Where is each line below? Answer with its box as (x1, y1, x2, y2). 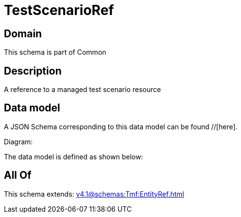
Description (4, 64, 62, 77)
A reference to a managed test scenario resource (4, 85, 161, 94)
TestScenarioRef (4, 2, 114, 18)
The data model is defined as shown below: (4, 152, 143, 161)
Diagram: (4, 137, 33, 146)
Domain (4, 27, 42, 40)
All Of (4, 169, 32, 182)
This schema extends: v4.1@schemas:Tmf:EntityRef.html (4, 189, 184, 198)
